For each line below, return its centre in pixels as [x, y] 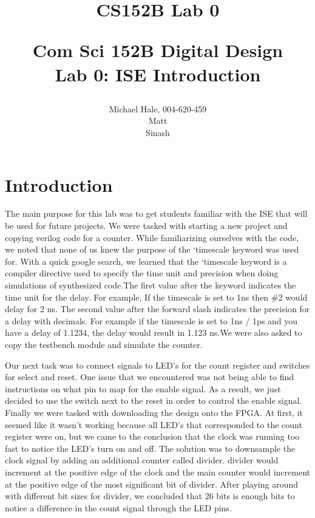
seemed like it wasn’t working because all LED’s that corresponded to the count [154, 424]
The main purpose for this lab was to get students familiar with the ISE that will [156, 213]
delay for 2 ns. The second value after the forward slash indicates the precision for [157, 309]
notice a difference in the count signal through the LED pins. [118, 507]
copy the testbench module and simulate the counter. [104, 344]
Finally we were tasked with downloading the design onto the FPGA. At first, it [154, 412]
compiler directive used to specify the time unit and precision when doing [142, 273]
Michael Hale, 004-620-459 [158, 108]
